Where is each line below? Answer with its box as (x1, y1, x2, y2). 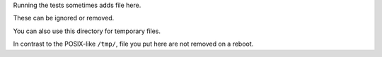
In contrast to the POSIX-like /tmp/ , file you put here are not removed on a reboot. (13, 39, 254, 49)
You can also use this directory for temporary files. (13, 27, 161, 35)
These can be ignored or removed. (13, 14, 115, 23)
